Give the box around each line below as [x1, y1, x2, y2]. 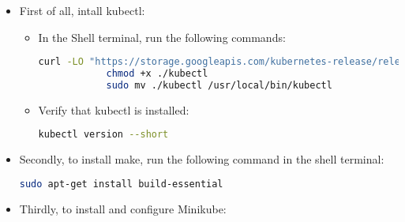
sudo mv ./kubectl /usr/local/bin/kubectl [106, 79, 332, 91]
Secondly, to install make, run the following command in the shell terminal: [19, 151, 384, 167]
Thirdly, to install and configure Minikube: [19, 200, 227, 216]
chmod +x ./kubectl [106, 68, 208, 80]
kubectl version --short [38, 129, 169, 141]
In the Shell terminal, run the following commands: [38, 28, 286, 45]
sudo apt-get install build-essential [19, 178, 223, 190]
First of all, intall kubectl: [19, 2, 145, 18]
